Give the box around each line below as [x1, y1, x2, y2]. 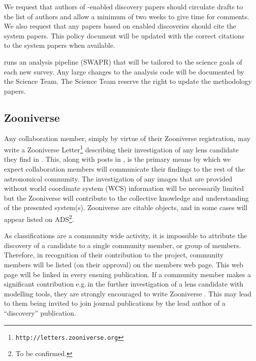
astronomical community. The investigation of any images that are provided [4, 173, 232, 183]
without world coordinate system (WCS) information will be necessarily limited [4, 183, 244, 193]
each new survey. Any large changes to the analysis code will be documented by [4, 66, 245, 76]
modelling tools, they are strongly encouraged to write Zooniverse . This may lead [4, 288, 252, 298]
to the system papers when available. [4, 40, 115, 50]
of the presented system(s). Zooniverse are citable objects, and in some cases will [4, 202, 248, 213]
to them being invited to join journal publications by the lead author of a [4, 298, 225, 308]
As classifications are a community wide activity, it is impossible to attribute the [4, 230, 248, 241]
